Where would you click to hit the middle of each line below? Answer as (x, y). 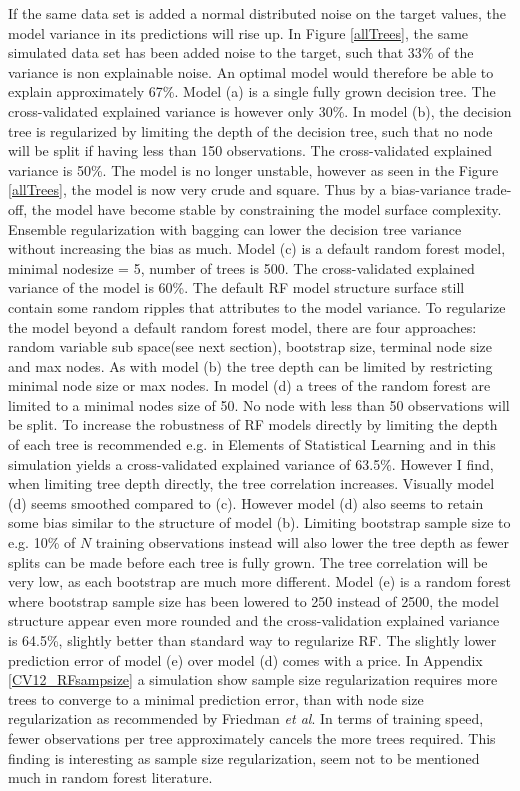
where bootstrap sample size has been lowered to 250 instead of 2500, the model (253, 600)
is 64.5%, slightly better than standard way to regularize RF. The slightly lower (252, 640)
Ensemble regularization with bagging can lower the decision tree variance (235, 228)
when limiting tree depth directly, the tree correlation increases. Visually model (251, 483)
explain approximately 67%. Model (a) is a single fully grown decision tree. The (252, 91)
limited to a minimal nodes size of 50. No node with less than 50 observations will (259, 404)
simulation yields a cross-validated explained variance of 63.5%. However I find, (251, 463)
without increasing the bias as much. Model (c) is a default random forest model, (257, 248)
